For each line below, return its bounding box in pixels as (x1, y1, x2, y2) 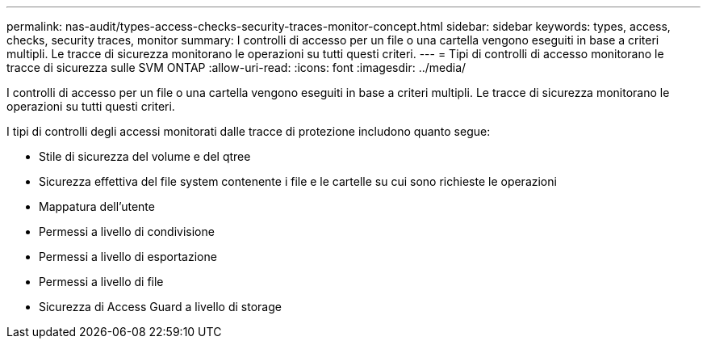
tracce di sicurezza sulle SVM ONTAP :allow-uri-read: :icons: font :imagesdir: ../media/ (6, 61, 466, 74)
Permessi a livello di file (39, 275, 164, 288)
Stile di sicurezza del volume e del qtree (39, 149, 251, 163)
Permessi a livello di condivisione (39, 225, 215, 238)
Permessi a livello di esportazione (39, 250, 217, 263)
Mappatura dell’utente (39, 200, 155, 213)
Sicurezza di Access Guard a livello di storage (39, 300, 282, 313)
